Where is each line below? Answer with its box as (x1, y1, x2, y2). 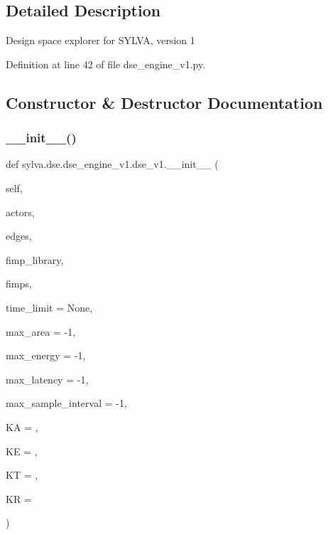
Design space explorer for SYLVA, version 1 (6, 33, 195, 48)
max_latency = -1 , (6, 371, 89, 386)
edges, (6, 228, 32, 243)
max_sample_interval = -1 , (6, 396, 127, 410)
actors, (6, 204, 35, 219)
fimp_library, (6, 252, 64, 267)
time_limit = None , (6, 300, 93, 314)
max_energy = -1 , (6, 348, 86, 363)
